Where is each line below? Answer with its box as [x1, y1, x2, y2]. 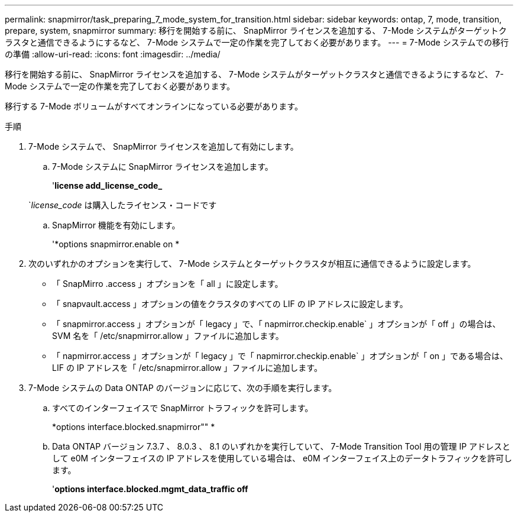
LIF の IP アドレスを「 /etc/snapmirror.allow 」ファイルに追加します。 [52, 363, 322, 373]
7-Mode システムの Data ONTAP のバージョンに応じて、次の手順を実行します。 [28, 383, 337, 393]
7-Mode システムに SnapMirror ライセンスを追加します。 [52, 161, 273, 172]
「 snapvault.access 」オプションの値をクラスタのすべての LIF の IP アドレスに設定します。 [52, 299, 408, 309]
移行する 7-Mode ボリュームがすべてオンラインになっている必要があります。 [5, 101, 303, 111]
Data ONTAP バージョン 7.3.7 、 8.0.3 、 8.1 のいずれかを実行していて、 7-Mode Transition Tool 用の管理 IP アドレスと [52, 441, 511, 451]
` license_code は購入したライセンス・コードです [28, 200, 217, 210]
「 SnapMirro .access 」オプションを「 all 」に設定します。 [52, 279, 283, 289]
